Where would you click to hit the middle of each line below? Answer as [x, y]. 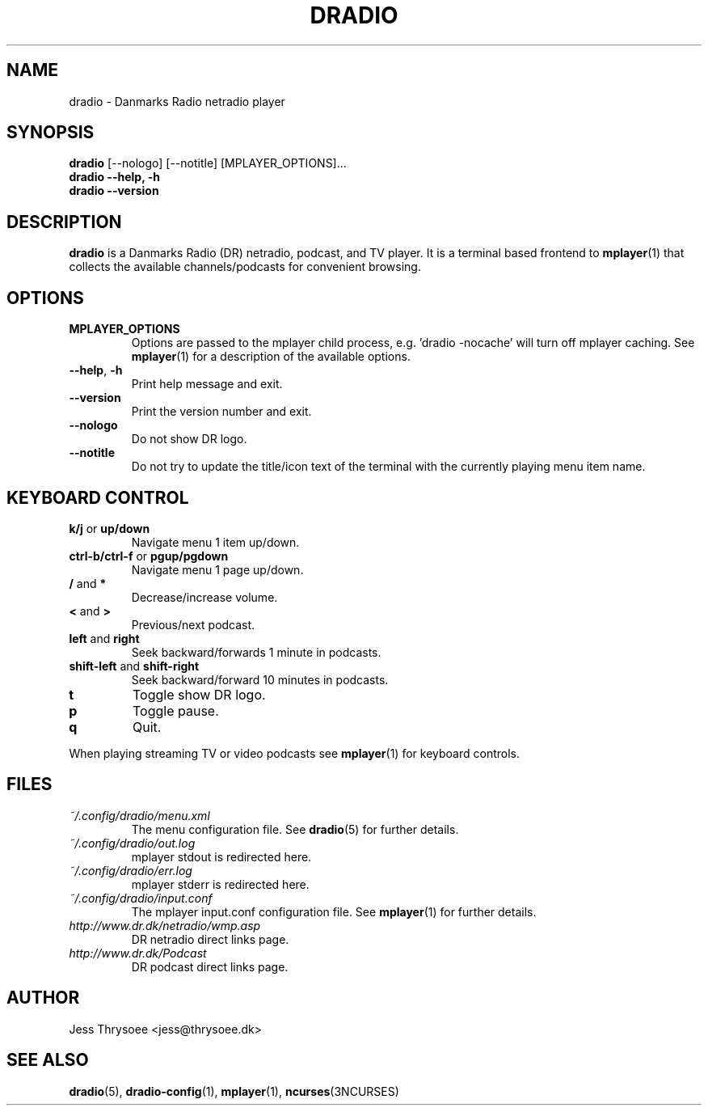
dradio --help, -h [114, 177]
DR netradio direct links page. [210, 939]
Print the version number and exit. [221, 412]
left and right [104, 638]
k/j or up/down [110, 528]
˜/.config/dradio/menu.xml [139, 815]
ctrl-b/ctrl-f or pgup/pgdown [149, 556]
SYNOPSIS [51, 133]
